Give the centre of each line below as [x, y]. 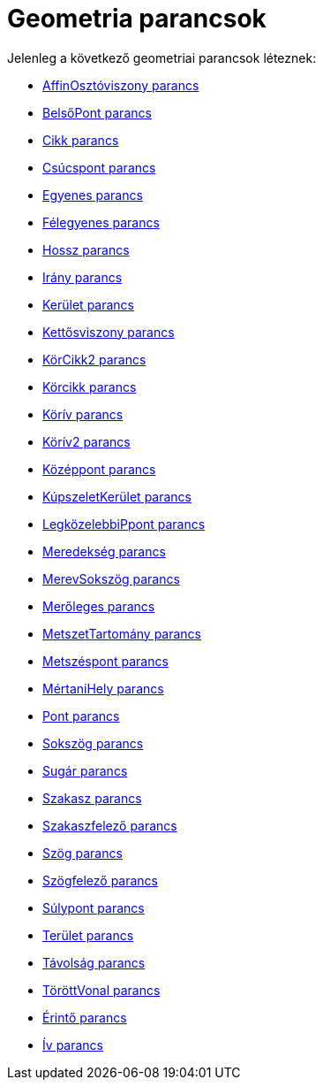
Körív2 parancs [86, 441]
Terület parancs [88, 935]
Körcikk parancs [90, 387]
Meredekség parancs [104, 551]
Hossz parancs [86, 249]
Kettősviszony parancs [109, 332]
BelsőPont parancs [97, 112]
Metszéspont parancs [105, 661]
